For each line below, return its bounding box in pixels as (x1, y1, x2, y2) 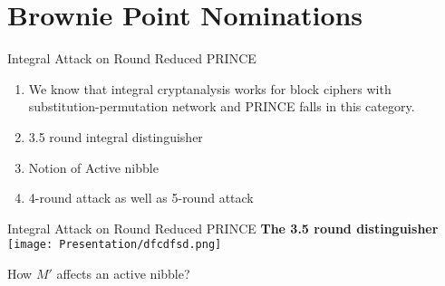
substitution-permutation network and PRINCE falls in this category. (28, 97, 415, 116)
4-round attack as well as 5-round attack (28, 188, 254, 207)
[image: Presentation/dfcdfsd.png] (7, 238, 222, 252)
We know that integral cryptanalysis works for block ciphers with (28, 79, 392, 98)
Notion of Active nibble (28, 157, 159, 176)
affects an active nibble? (56, 263, 190, 282)
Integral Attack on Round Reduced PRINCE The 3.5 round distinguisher (7, 218, 439, 237)
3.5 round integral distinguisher (28, 127, 203, 146)
